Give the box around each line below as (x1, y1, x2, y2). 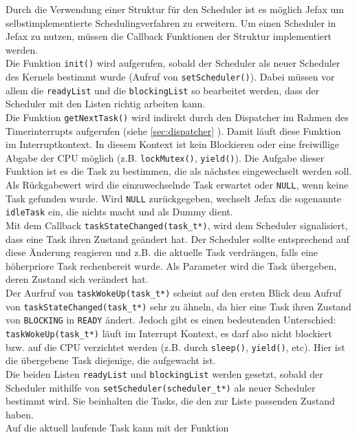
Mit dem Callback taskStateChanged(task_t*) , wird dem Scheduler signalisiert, (6, 218, 348, 232)
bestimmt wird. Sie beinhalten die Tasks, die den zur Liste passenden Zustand (6, 394, 335, 408)
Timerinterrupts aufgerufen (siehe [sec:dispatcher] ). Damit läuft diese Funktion (6, 123, 341, 138)
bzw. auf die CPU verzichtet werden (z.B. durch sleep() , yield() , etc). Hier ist (6, 339, 345, 354)
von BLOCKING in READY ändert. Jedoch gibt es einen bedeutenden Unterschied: (6, 312, 336, 327)
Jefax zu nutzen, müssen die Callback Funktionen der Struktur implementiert (6, 29, 332, 43)
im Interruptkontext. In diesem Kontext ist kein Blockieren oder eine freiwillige (6, 137, 340, 151)
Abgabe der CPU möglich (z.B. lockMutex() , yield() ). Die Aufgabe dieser (6, 150, 325, 164)
